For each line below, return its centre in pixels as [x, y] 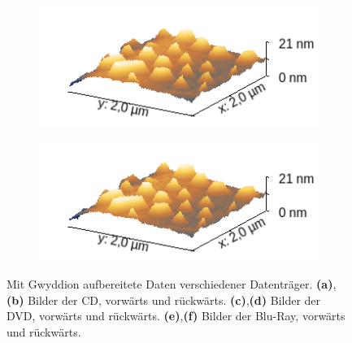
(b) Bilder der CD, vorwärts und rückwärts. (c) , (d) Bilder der [164, 300]
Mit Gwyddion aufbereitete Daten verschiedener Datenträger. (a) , [172, 284]
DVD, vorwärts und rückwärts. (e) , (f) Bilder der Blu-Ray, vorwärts [176, 316]
